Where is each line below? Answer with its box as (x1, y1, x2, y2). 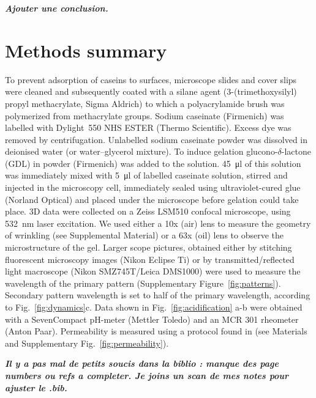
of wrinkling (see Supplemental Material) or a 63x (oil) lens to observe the (5, 229, 284, 241)
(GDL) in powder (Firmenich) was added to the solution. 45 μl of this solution (5, 157, 301, 169)
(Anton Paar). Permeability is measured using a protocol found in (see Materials (5, 325, 307, 337)
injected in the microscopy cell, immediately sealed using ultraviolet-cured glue (5, 181, 301, 194)
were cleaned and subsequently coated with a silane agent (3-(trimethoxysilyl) (5, 85, 297, 98)
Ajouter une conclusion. (5, 2, 108, 14)
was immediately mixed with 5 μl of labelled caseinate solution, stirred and (5, 169, 288, 182)
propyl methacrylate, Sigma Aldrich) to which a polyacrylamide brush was (5, 97, 285, 109)
